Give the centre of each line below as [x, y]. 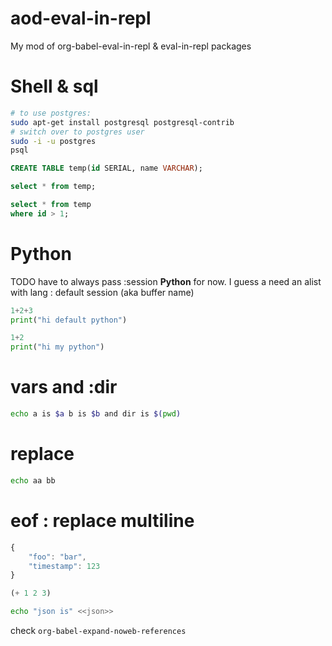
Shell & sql [54, 86]
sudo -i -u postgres [53, 141]
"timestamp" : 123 [64, 566]
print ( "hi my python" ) [57, 347]
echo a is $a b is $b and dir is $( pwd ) [96, 414]
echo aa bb [33, 480]
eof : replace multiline [102, 521]
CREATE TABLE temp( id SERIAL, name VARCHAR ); [106, 168]
